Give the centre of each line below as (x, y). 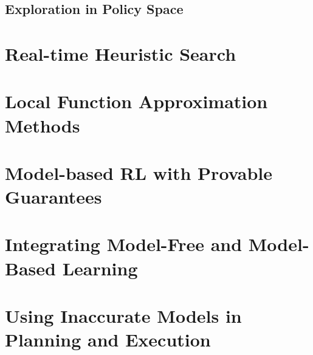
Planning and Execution (108, 339)
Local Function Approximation (136, 101)
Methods (43, 125)
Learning (100, 268)
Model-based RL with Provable (139, 172)
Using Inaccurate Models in (123, 316)
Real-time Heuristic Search (121, 53)
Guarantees (53, 197)
